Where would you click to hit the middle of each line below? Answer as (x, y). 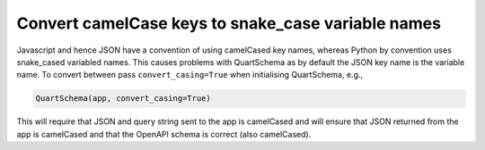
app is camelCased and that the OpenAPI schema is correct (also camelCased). (164, 134)
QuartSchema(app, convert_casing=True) (123, 99)
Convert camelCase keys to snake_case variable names (229, 23)
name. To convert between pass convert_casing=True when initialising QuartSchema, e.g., (190, 75)
